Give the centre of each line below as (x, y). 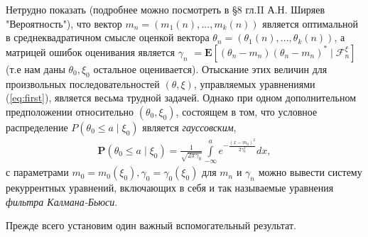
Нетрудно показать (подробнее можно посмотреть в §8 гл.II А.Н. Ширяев (166, 9)
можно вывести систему (310, 172)
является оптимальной (310, 23)
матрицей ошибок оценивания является (90, 51)
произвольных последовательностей (83, 83)
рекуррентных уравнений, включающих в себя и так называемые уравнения (170, 188)
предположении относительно (70, 111)
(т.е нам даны (36, 68)
